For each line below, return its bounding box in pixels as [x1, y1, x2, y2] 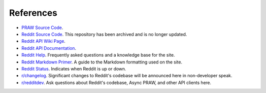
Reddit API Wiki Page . [21, 38, 66, 44]
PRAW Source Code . [21, 25, 64, 31]
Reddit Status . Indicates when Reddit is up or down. [21, 65, 127, 71]
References [9, 7, 58, 18]
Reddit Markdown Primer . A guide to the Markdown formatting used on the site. [21, 59, 182, 65]
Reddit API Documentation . [21, 45, 76, 51]
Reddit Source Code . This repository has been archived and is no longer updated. [21, 31, 187, 37]
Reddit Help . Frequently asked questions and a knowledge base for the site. [21, 52, 175, 58]
